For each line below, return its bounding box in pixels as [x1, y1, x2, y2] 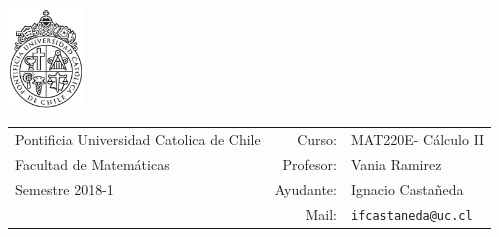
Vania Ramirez [350, 154, 442, 174]
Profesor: [282, 154, 337, 174]
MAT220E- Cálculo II [350, 129, 485, 150]
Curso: [297, 129, 337, 150]
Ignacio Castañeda [350, 178, 464, 199]
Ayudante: [274, 178, 337, 199]
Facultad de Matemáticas [15, 154, 170, 174]
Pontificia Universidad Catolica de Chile [15, 129, 261, 150]
